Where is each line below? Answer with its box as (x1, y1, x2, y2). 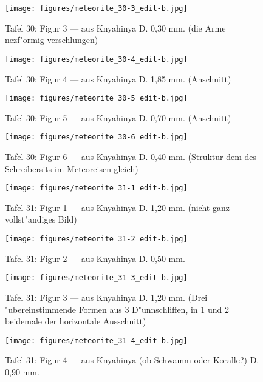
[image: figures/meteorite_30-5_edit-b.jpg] (5, 94, 188, 103)
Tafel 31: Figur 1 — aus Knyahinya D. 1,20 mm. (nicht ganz (5, 201, 230, 213)
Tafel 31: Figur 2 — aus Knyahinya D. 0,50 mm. (5, 252, 185, 264)
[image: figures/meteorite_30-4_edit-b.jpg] (5, 55, 188, 64)
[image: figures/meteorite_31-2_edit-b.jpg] (5, 235, 188, 244)
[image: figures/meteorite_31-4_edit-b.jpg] (5, 336, 188, 345)
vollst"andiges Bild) (5, 213, 77, 226)
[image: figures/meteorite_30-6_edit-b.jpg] (5, 133, 188, 142)
